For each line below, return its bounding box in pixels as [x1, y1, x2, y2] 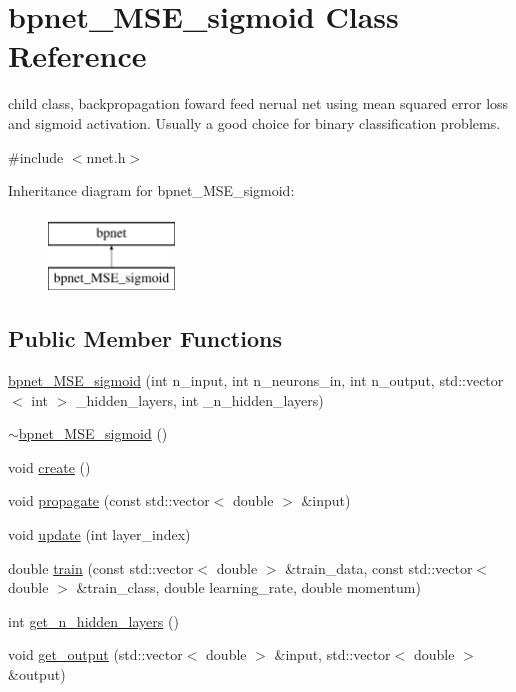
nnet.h [86, 146, 126, 167]
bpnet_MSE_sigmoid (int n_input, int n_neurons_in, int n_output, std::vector [8, 370, 504, 391]
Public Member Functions [8, 323, 282, 354]
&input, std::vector [274, 644, 391, 665]
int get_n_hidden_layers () [8, 610, 179, 631]
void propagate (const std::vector [8, 490, 210, 511]
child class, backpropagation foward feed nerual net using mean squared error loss [8, 93, 509, 114]
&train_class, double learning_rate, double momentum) [76, 577, 421, 598]
